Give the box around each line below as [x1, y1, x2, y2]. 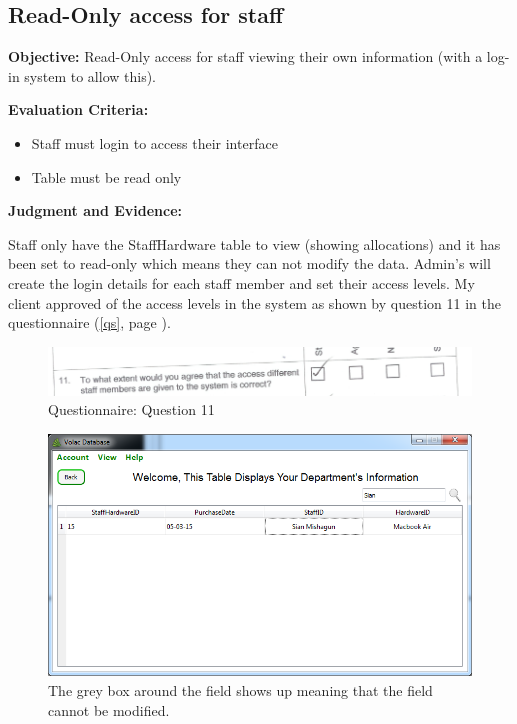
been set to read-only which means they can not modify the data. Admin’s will [8, 253, 491, 274]
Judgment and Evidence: [8, 200, 183, 221]
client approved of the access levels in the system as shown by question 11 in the [8, 292, 501, 313]
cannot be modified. [48, 699, 170, 720]
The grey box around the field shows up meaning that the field [48, 679, 433, 700]
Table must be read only [31, 166, 182, 187]
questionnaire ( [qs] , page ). [8, 312, 171, 333]
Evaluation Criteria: [8, 99, 149, 120]
